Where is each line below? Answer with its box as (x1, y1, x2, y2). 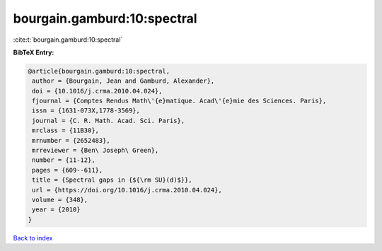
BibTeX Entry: (13, 48, 54, 57)
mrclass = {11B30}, (32, 127, 99, 134)
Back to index (13, 233, 53, 242)
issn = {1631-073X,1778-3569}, (32, 107, 141, 115)
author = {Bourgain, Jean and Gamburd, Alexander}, (32, 77, 215, 85)
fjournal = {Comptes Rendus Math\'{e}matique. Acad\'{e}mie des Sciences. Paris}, (32, 97, 327, 105)
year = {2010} (32, 206, 81, 214)
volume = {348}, (32, 196, 88, 204)
